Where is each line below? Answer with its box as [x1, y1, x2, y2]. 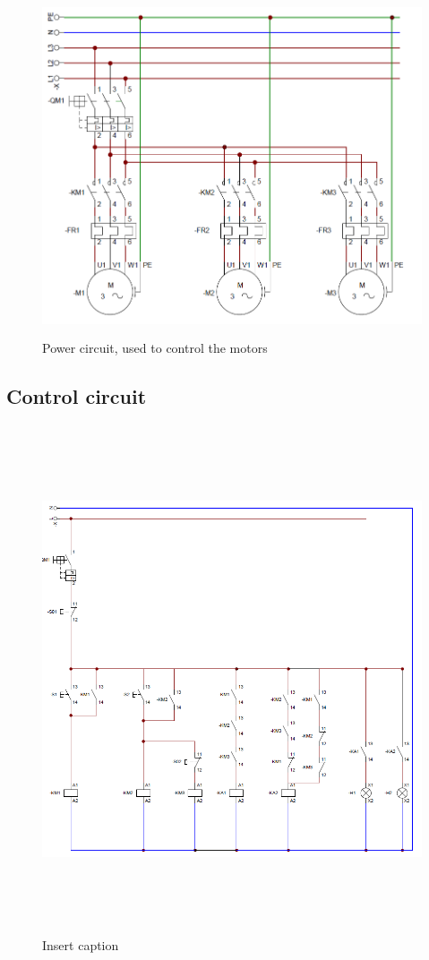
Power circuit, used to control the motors [42, 338, 268, 356]
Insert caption [42, 935, 119, 954]
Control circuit [6, 381, 147, 409]
